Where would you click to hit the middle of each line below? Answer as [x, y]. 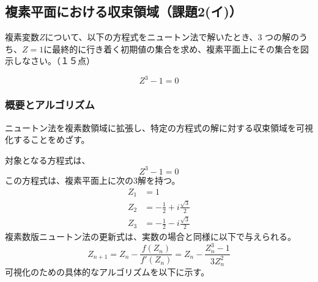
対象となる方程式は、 [48, 160]
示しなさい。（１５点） [50, 61]
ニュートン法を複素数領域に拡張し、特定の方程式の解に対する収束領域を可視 [159, 127]
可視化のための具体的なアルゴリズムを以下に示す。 [107, 272]
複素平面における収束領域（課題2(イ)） [124, 11]
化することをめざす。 [47, 139]
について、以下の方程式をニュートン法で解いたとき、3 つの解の [172, 37]
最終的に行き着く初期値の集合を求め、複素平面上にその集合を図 [180, 49]
